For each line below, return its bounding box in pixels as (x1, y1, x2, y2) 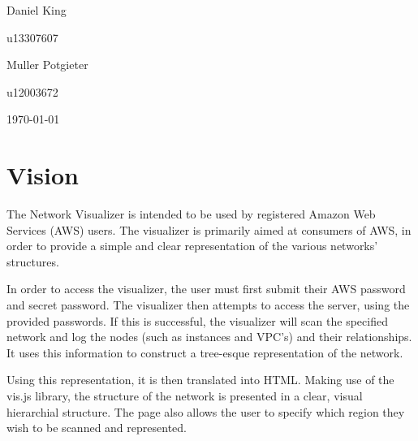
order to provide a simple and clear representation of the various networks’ (6, 237, 378, 254)
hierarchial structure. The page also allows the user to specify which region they (6, 403, 405, 420)
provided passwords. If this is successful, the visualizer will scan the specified (6, 312, 388, 329)
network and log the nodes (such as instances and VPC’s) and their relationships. (6, 328, 412, 345)
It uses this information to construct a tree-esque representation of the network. (6, 344, 403, 361)
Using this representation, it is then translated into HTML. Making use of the (6, 371, 394, 388)
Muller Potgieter (6, 56, 88, 73)
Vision (6, 158, 79, 192)
